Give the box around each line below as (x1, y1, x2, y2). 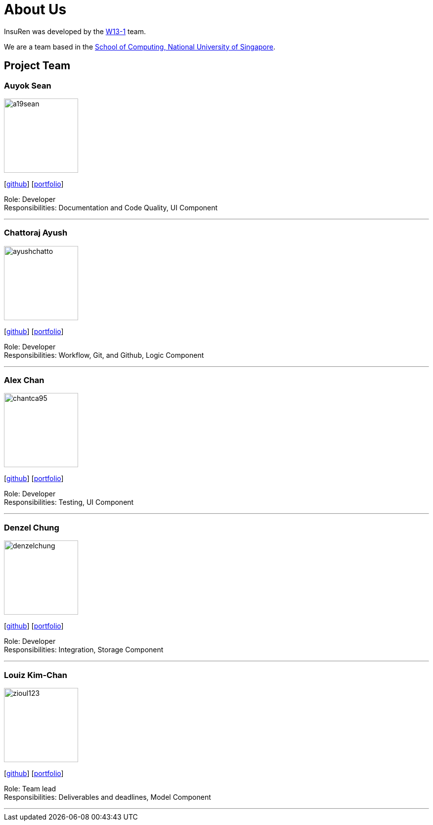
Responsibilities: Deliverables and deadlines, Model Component (4, 792, 211, 801)
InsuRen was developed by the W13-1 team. (4, 27, 146, 36)
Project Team (4, 59, 71, 72)
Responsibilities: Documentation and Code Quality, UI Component (4, 203, 218, 212)
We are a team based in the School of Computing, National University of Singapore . (4, 42, 276, 51)
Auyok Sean (4, 80, 51, 91)
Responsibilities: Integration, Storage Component (4, 645, 164, 654)
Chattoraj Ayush (4, 228, 68, 238)
